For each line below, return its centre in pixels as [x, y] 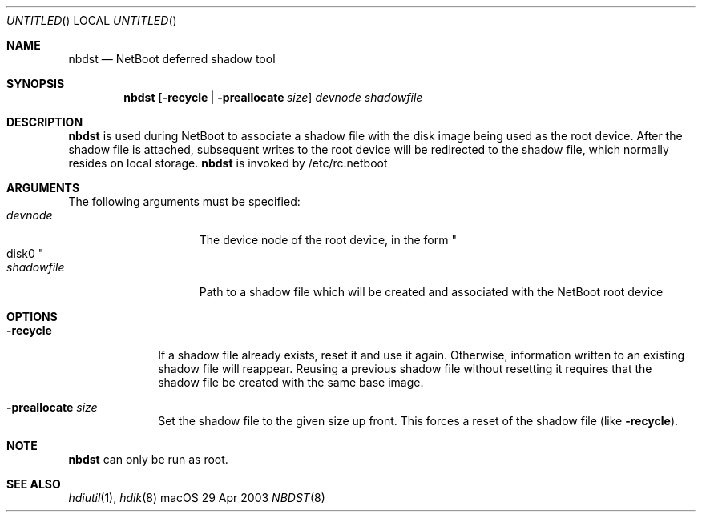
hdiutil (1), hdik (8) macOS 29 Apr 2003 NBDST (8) [197, 498]
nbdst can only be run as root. [148, 459]
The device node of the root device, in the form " [328, 240]
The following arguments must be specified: [184, 201]
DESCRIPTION [45, 122]
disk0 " [25, 253]
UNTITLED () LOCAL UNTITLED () [92, 20]
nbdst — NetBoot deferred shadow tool [172, 59]
